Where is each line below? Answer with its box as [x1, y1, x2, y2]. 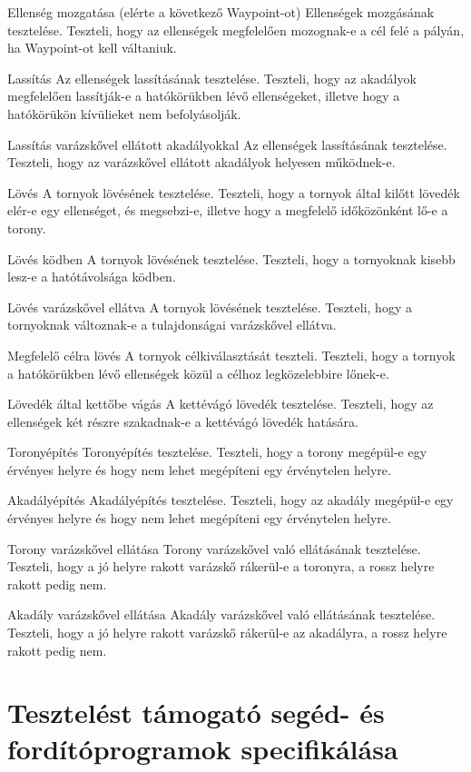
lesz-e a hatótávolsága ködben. [7, 267, 176, 286]
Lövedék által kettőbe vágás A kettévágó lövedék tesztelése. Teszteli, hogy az [7, 394, 434, 413]
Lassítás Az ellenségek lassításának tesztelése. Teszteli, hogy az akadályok [7, 68, 417, 87]
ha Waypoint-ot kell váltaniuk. [7, 38, 177, 57]
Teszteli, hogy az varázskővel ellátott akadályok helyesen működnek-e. [7, 153, 396, 172]
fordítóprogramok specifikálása [7, 729, 398, 767]
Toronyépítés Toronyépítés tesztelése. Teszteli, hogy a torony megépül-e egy [7, 442, 427, 461]
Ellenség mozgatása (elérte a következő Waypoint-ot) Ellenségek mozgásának [7, 3, 435, 21]
